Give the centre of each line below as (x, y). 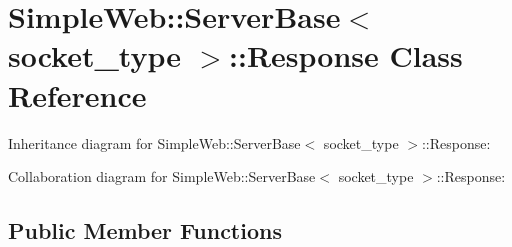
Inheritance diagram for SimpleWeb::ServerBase (154, 142)
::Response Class (346, 55)
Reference (77, 94)
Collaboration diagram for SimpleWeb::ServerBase (162, 176)
